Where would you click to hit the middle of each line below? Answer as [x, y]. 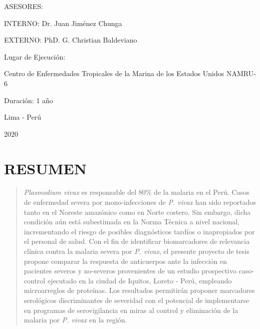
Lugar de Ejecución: [35, 56]
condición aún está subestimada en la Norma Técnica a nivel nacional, [132, 222]
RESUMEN [45, 168]
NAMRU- [241, 73]
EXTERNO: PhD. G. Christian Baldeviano [71, 40]
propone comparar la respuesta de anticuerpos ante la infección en [125, 261]
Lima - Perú [23, 117]
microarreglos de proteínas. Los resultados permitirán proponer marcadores [139, 290]
